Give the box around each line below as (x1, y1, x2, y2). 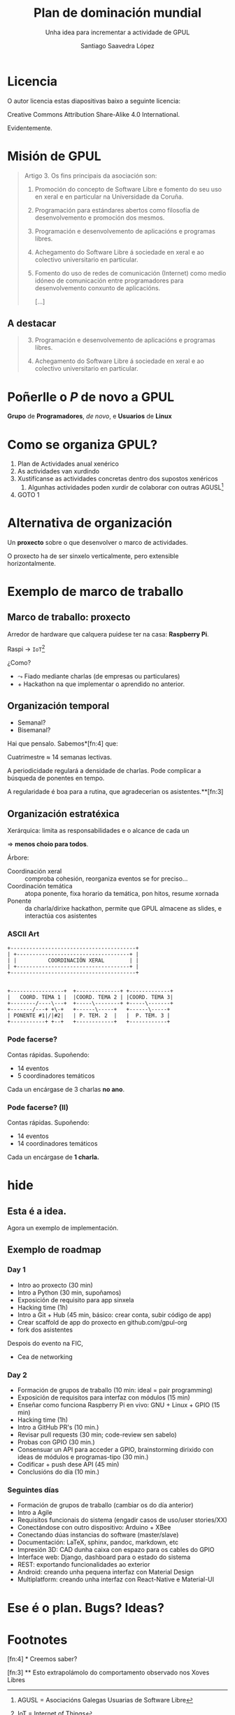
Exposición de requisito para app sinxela (17, 1295, 134, 1304)
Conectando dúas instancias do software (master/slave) (17, 1530, 179, 1539)
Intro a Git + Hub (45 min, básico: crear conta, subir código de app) (17, 1310, 212, 1319)
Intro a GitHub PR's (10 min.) (17, 1423, 99, 1432)
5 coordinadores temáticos (17, 1072, 95, 1080)
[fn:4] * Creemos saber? (7, 1655, 78, 1663)
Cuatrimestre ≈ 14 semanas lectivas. (7, 753, 112, 762)
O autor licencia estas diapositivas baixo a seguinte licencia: (7, 97, 180, 105)
